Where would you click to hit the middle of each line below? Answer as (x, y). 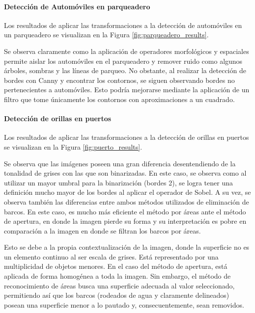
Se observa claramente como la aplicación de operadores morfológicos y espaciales (127, 51)
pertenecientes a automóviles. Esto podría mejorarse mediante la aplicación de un (127, 90)
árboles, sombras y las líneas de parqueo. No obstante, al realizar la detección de (125, 70)
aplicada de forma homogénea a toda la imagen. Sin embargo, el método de (117, 276)
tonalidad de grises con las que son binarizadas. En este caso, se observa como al (125, 173)
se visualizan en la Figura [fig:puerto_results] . (73, 146)
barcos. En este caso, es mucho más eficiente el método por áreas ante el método (125, 211)
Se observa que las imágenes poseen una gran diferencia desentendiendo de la (120, 163)
